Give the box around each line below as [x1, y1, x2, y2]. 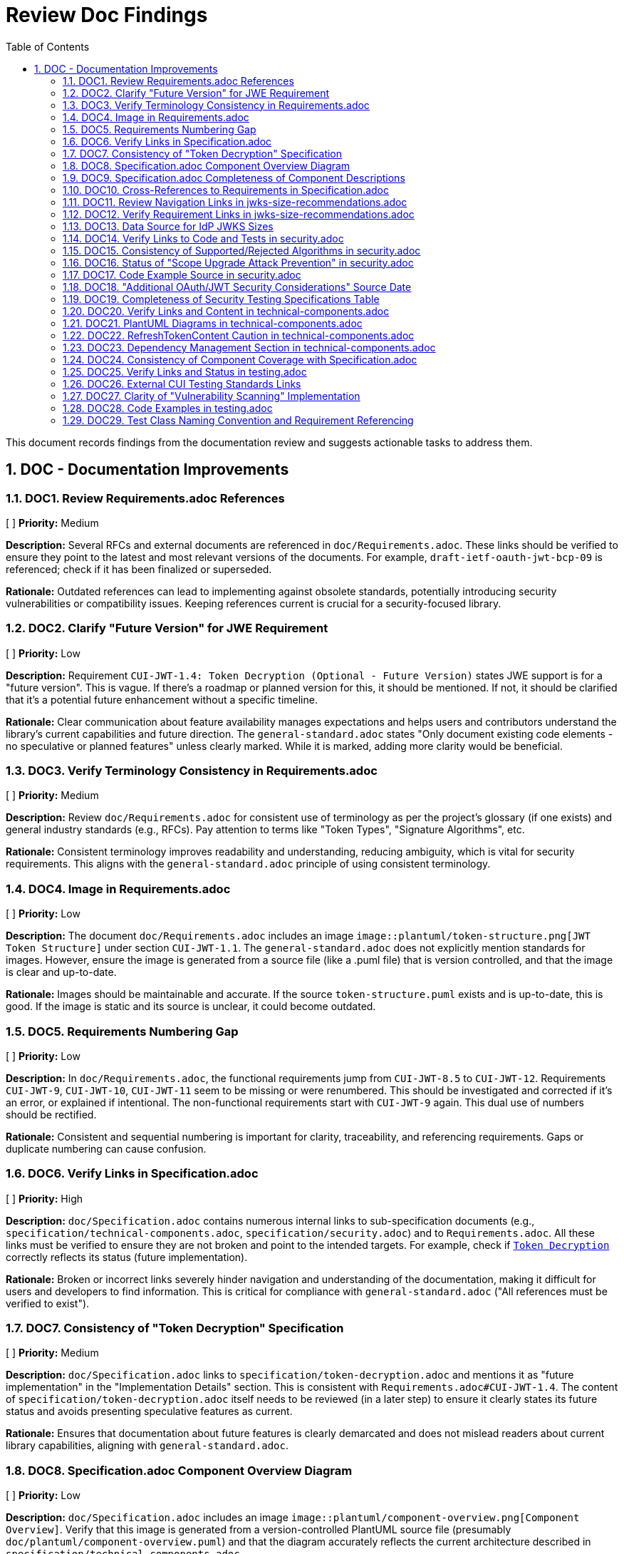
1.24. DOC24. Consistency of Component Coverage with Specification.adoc [63, 353, 417, 366]
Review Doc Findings [6, 3, 208, 27]
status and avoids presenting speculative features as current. [6, 1405, 293, 1418]
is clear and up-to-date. [6, 966, 117, 979]
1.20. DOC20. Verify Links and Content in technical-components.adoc [63, 304, 390, 317]
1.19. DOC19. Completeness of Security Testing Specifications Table [63, 292, 380, 305]
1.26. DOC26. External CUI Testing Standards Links [63, 377, 301, 390]
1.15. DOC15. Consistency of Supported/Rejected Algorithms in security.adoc [63, 244, 421, 257]
